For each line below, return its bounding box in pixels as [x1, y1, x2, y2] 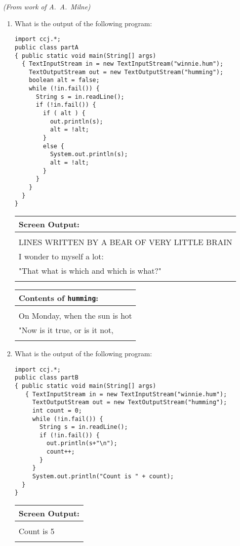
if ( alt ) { [43, 110, 85, 117]
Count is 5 [18, 525, 55, 537]
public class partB [14, 374, 79, 381]
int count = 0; [32, 407, 82, 414]
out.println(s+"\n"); [46, 440, 118, 447]
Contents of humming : [18, 292, 99, 303]
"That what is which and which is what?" [18, 264, 161, 276]
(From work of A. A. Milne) [3, 1, 91, 11]
